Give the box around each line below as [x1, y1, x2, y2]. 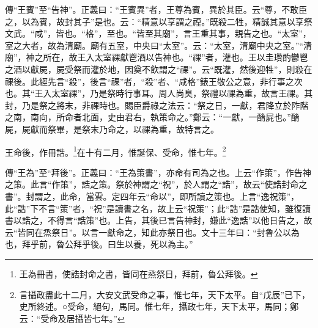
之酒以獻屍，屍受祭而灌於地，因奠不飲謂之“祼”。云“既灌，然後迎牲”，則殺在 [5, 62, 312, 75]
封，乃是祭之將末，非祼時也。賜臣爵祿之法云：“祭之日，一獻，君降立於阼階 [5, 98, 309, 111]
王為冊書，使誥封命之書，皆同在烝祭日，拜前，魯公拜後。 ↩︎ [19, 267, 258, 280]
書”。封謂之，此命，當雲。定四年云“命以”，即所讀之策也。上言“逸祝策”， [5, 189, 300, 202]
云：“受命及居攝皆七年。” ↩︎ [19, 312, 125, 324]
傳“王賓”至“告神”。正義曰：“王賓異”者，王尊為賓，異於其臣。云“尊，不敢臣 [5, 3, 308, 15]
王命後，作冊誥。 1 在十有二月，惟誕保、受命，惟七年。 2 [5, 144, 226, 158]
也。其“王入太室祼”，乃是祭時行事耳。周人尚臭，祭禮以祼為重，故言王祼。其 [5, 87, 313, 100]
